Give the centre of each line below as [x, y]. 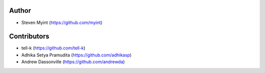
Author [20, 11]
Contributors [29, 36]
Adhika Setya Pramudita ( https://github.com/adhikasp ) [77, 55]
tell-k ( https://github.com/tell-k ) [53, 48]
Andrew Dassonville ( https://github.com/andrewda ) [73, 62]
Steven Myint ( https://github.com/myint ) [62, 23]
